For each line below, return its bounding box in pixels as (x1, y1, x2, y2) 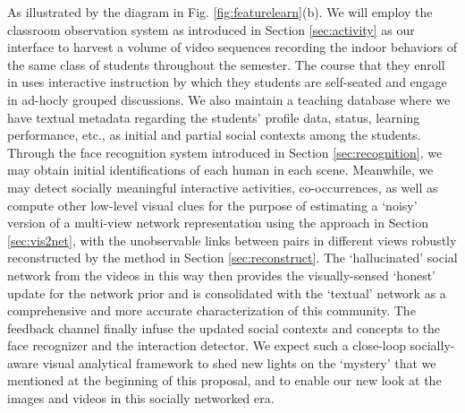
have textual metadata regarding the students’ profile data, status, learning (7, 108, 420, 126)
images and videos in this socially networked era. (7, 389, 275, 408)
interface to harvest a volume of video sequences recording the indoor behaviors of (7, 38, 457, 56)
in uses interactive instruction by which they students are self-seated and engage (7, 73, 447, 91)
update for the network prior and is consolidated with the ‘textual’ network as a (7, 283, 446, 302)
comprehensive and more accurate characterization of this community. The (7, 301, 416, 320)
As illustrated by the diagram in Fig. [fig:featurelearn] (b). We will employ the (7, 3, 433, 21)
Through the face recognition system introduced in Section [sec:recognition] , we (7, 142, 443, 161)
